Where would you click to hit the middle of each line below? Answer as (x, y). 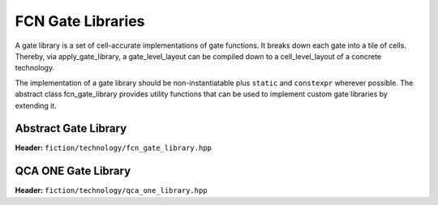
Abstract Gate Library (71, 128)
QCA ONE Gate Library (73, 171)
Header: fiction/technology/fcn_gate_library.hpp (114, 148)
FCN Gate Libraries (80, 21)
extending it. (36, 105)
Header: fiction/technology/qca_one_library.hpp (111, 190)
